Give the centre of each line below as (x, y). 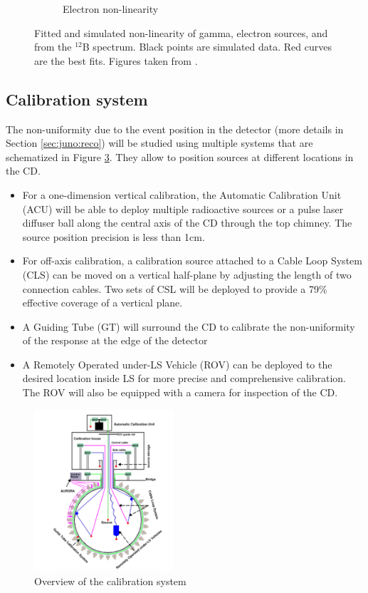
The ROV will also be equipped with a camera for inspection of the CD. (180, 392)
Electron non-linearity (111, 9)
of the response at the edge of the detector (115, 340)
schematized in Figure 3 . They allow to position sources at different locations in (180, 156)
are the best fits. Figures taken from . (116, 60)
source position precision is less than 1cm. (114, 236)
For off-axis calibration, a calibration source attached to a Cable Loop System (192, 261)
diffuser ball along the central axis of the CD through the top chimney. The (187, 223)
